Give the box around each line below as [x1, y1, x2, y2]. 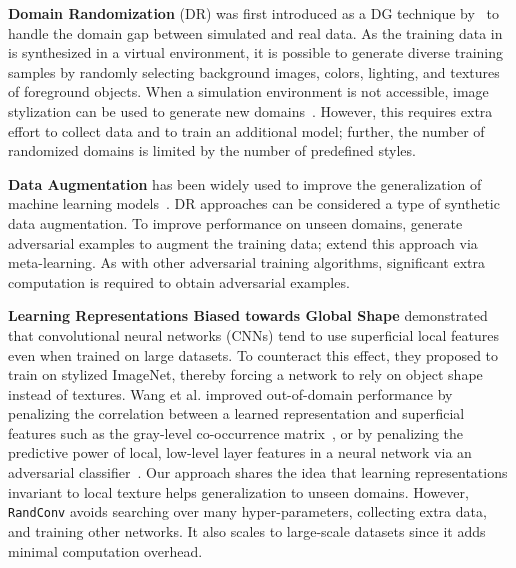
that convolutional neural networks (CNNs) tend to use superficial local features [8, 324, 499, 345]
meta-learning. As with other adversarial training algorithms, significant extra [8, 252, 486, 273]
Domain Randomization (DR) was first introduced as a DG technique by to [8, 3, 499, 23]
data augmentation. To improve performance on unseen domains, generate [8, 212, 463, 233]
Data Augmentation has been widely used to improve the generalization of [8, 173, 482, 194]
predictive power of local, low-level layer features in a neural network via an [8, 442, 472, 463]
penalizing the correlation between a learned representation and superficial [8, 403, 465, 424]
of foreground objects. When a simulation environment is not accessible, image [8, 81, 489, 102]
